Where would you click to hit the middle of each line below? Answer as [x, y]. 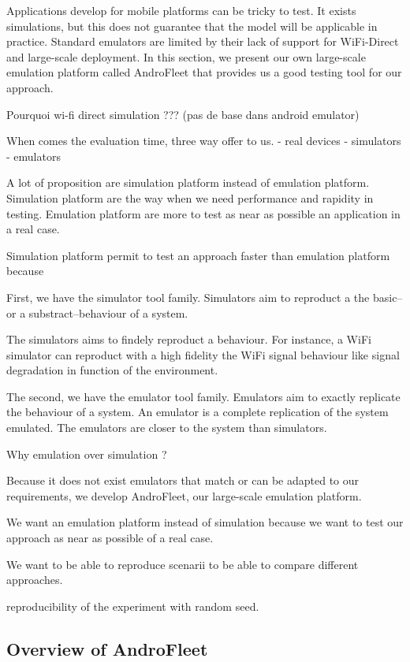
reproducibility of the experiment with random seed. [133, 606]
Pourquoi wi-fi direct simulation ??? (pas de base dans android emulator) [183, 114]
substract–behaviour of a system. [108, 312]
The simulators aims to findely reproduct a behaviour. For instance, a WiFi [189, 339]
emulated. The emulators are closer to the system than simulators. [167, 428]
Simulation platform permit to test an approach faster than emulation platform [198, 255]
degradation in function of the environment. [112, 370]
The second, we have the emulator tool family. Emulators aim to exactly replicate [203, 396]
